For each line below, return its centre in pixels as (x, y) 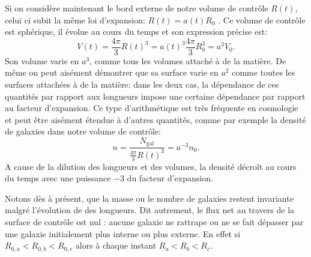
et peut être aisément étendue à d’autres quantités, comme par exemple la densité (155, 119)
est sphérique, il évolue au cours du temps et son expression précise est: (136, 32)
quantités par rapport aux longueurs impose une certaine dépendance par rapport (155, 96)
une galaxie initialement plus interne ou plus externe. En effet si (123, 233)
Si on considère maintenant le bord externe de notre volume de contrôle (137, 8)
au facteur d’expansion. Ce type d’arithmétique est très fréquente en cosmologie (152, 108)
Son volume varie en (42, 60)
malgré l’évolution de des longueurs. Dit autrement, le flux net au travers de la (150, 210)
